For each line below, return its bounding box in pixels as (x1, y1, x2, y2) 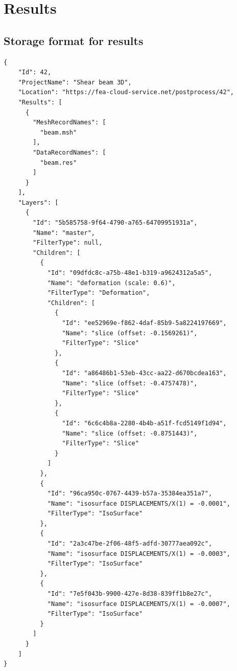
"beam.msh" (40, 128, 77, 136)
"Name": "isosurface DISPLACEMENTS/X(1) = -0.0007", (47, 600, 230, 608)
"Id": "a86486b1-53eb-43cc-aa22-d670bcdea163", (62, 369, 227, 377)
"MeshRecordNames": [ (33, 119, 106, 126)
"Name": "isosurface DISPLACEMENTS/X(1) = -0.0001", (47, 500, 230, 507)
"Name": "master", (33, 229, 95, 236)
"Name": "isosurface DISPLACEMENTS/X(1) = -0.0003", (47, 550, 230, 557)
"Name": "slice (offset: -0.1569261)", (62, 329, 198, 337)
